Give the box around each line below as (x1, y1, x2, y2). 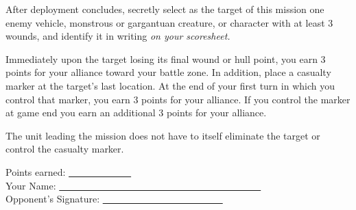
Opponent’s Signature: (5, 192, 100, 206)
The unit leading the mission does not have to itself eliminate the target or (5, 128, 320, 142)
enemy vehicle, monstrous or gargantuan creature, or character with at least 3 (5, 15, 333, 29)
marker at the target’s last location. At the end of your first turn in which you (5, 78, 335, 92)
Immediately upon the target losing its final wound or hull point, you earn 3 (5, 51, 326, 66)
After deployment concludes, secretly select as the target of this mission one (5, 2, 324, 16)
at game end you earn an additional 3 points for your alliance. (5, 105, 267, 120)
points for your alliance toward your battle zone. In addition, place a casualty (5, 65, 331, 79)
